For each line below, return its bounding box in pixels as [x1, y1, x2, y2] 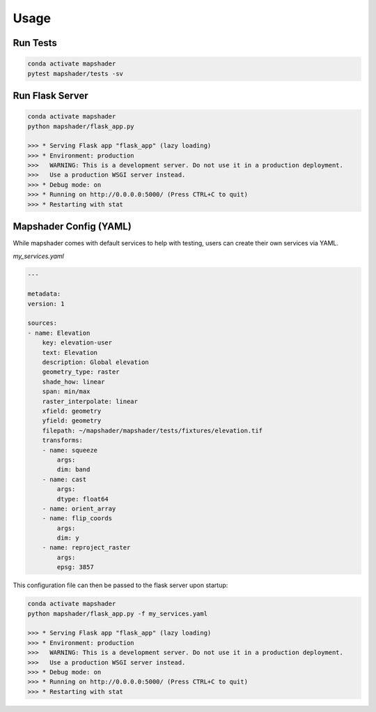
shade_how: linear [42, 377, 105, 386]
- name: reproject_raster [42, 544, 131, 552]
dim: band [56, 466, 91, 474]
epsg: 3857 [56, 563, 94, 571]
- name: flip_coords [42, 515, 113, 522]
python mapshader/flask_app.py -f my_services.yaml [27, 609, 208, 617]
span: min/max [42, 388, 91, 395]
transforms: [42, 437, 84, 444]
